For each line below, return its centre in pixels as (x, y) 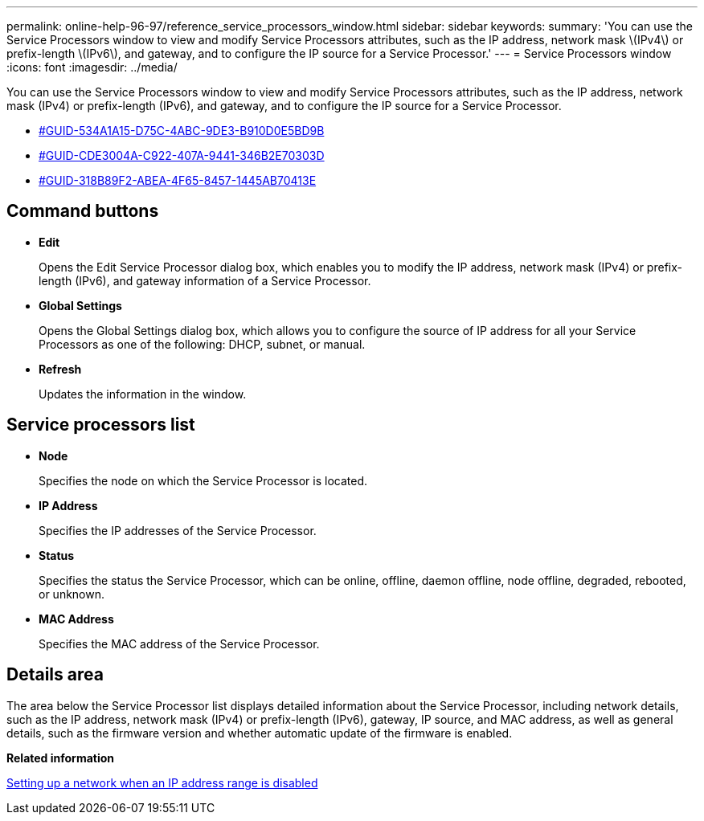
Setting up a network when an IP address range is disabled (162, 782)
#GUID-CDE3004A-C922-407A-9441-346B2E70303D (182, 155)
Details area (55, 675)
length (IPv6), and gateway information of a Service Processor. (205, 280)
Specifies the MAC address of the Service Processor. (179, 643)
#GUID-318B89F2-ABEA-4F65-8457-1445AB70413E (178, 180)
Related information (61, 758)
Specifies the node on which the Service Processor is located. (203, 480)
